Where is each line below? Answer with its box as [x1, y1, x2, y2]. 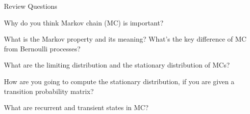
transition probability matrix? [4, 86, 94, 96]
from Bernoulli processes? [4, 43, 81, 53]
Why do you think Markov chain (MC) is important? [4, 17, 164, 27]
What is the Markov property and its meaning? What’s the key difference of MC [4, 34, 247, 44]
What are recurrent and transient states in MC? [4, 102, 149, 113]
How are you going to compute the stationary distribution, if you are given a [4, 76, 235, 86]
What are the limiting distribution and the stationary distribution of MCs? [4, 60, 230, 70]
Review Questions [4, 1, 57, 11]
